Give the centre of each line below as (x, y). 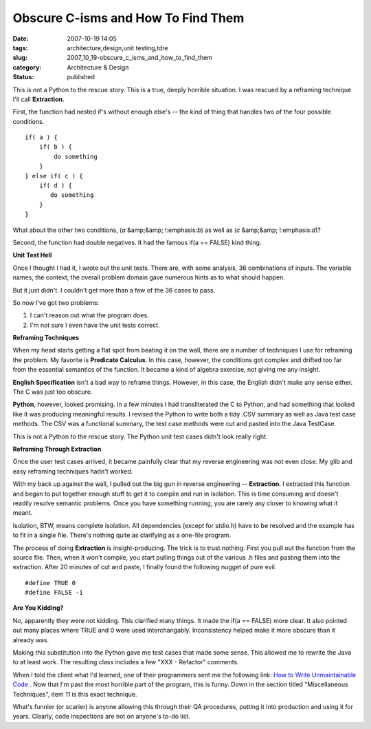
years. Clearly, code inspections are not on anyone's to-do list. (101, 717)
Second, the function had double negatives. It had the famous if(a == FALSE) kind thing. (137, 242)
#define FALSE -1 (54, 593)
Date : (21, 39)
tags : (20, 47)
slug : (20, 58)
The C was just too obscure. (53, 392)
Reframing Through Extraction (57, 449)
